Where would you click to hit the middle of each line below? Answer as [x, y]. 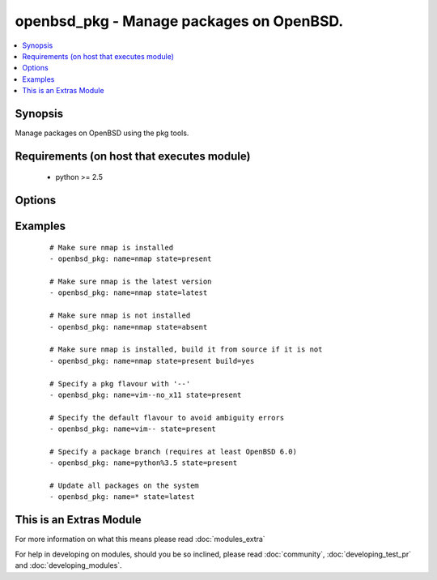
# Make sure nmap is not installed [120, 316]
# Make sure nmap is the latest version [131, 282]
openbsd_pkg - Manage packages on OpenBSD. [179, 21]
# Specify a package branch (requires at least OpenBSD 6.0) [173, 451]
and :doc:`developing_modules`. [68, 565]
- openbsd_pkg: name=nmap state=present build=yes [152, 361]
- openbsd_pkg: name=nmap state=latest [129, 293]
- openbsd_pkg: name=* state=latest [122, 497]
